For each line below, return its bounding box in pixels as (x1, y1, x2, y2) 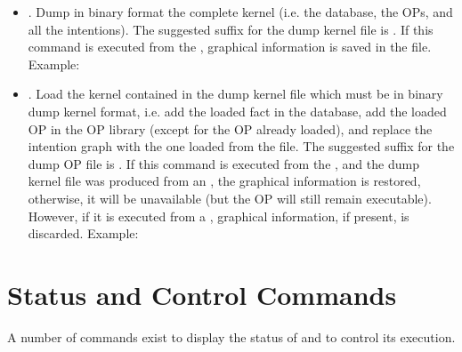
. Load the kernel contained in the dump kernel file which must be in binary (28, 84, 443, 103)
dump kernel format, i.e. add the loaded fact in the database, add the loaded (28, 101, 447, 120)
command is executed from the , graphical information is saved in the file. (28, 37, 432, 56)
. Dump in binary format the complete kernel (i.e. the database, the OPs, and (28, 3, 453, 20)
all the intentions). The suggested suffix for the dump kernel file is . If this (28, 20, 434, 38)
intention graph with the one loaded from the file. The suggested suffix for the (28, 137, 455, 156)
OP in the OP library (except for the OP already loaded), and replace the (28, 119, 433, 138)
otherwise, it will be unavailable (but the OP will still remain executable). (28, 188, 432, 207)
